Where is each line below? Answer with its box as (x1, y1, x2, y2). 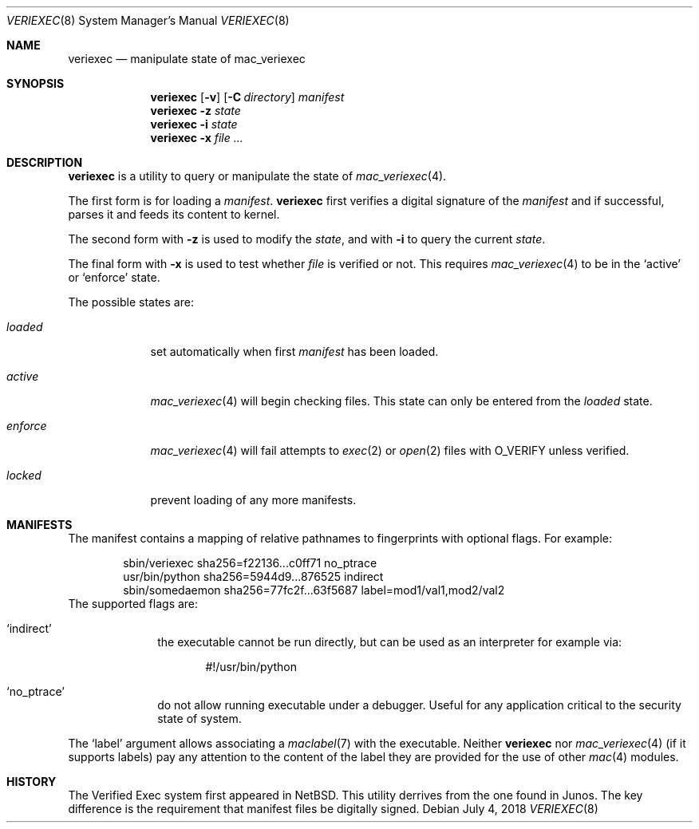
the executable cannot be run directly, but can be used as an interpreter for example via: (157, 635, 622, 649)
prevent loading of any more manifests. (150, 493, 357, 507)
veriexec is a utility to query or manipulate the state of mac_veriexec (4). (68, 169, 447, 183)
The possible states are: (68, 295, 194, 309)
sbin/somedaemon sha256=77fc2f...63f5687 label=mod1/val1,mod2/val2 (123, 583, 505, 597)
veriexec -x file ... (150, 131, 243, 144)
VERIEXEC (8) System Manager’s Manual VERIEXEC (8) (6, 14, 290, 27)
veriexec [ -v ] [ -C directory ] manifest (150, 90, 345, 104)
